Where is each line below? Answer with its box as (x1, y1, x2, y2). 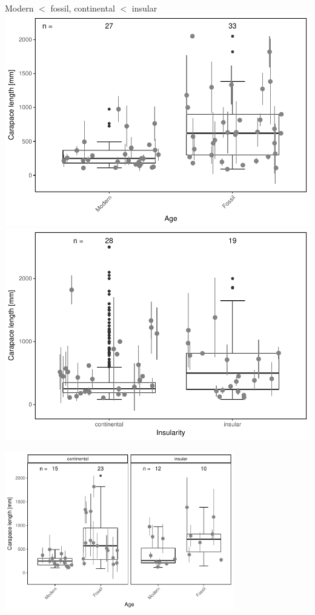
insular (131, 2, 157, 14)
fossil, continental (50, 2, 115, 14)
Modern (5, 2, 34, 14)
